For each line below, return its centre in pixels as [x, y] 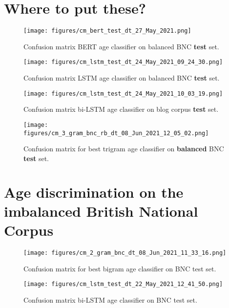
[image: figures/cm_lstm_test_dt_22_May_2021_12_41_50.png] [123, 284]
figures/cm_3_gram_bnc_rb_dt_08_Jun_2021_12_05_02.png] [116, 133]
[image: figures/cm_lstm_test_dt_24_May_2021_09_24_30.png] [123, 62]
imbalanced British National [101, 211]
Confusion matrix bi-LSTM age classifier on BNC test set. [110, 299]
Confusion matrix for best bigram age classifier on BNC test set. [120, 268]
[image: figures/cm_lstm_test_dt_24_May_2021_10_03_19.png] [123, 93]
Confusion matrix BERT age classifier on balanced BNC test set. [121, 46]
